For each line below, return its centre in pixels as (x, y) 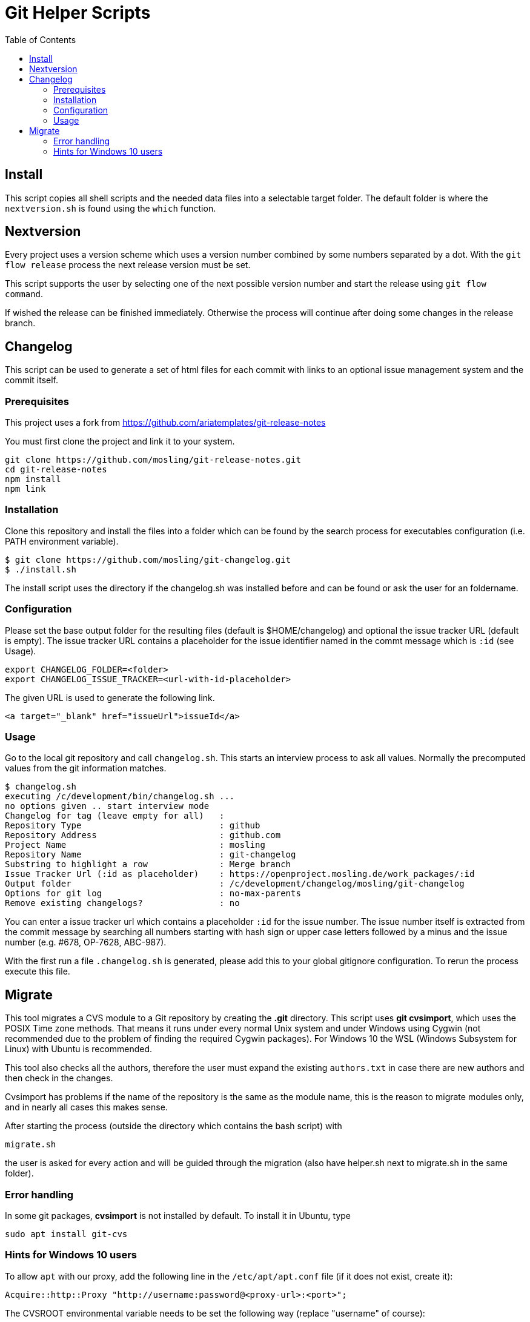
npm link (25, 489)
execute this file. (38, 971)
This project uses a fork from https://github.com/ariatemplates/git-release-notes (165, 423)
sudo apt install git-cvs (66, 1234)
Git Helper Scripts (78, 13)
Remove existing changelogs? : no (122, 903)
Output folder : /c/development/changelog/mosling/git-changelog (235, 884)
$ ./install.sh (41, 569)
